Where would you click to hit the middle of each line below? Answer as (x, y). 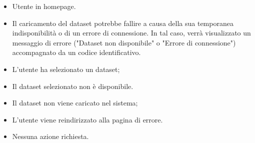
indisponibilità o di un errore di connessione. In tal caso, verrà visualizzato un (131, 33)
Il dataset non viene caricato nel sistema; (75, 103)
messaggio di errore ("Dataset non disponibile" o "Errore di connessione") (124, 42)
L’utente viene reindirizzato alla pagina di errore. (87, 119)
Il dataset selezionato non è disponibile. (73, 86)
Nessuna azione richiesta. (50, 136)
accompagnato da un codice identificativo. (76, 52)
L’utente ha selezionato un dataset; (66, 69)
